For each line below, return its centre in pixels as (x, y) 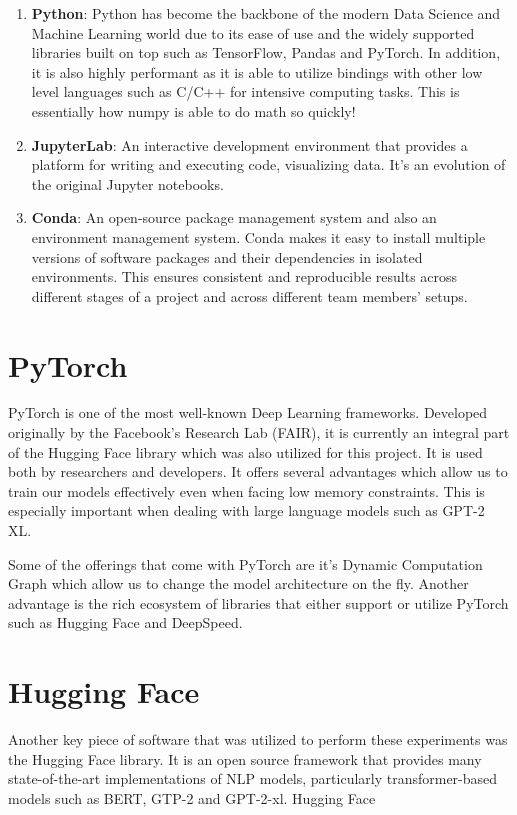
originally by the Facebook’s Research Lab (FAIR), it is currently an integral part (259, 432)
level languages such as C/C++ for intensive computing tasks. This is (245, 91)
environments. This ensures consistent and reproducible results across (244, 276)
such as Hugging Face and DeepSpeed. (125, 622)
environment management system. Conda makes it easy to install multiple (258, 236)
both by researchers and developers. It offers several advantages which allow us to (258, 471)
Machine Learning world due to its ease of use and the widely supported (253, 32)
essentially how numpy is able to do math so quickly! (193, 110)
